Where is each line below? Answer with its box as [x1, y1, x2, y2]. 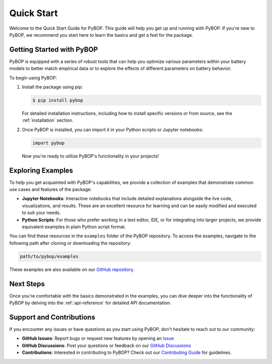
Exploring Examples [9, 166, 73, 174]
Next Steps [9, 280, 45, 288]
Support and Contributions [9, 313, 96, 321]
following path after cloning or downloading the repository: [9, 240, 131, 246]
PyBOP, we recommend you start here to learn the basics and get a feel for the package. [9, 32, 193, 38]
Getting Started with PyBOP [9, 45, 98, 54]
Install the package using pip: [22, 84, 83, 90]
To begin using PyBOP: [9, 74, 57, 80]
